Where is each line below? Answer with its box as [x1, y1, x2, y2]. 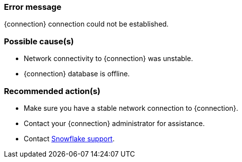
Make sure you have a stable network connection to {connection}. [24, 103, 239, 112]
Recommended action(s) [4, 86, 101, 96]
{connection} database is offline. [24, 69, 130, 78]
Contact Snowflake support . [24, 134, 115, 143]
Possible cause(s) [4, 36, 74, 46]
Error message [4, 2, 62, 12]
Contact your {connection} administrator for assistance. [24, 119, 205, 128]
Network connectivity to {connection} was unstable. [24, 54, 193, 63]
